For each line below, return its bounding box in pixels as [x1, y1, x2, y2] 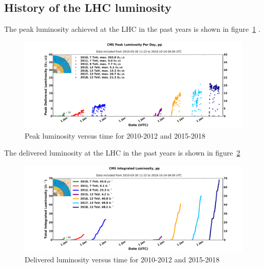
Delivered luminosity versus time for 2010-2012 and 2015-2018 [25, 254, 220, 264]
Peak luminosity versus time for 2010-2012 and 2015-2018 [25, 130, 205, 141]
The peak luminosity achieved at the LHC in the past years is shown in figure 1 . [4, 24, 260, 34]
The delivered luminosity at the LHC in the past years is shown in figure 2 [4, 147, 240, 158]
